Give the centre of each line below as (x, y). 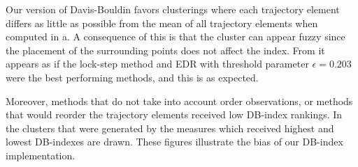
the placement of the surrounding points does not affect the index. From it (165, 50)
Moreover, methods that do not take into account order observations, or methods (179, 101)
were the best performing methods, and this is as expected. (132, 77)
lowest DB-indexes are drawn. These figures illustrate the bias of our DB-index (174, 142)
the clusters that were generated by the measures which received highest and (170, 128)
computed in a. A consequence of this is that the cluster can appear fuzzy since (176, 37)
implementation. (41, 155)
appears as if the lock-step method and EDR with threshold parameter (157, 64)
